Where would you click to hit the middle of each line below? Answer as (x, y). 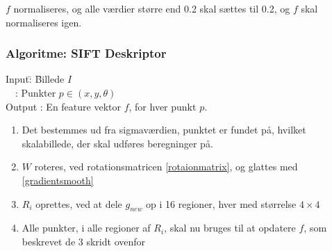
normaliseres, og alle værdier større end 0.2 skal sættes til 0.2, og (152, 8)
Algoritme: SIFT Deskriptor (86, 53)
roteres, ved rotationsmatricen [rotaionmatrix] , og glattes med (166, 167)
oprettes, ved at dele (79, 203)
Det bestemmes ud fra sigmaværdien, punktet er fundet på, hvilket (164, 130)
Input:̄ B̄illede (35, 79)
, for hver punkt (163, 106)
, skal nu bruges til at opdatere (230, 228)
